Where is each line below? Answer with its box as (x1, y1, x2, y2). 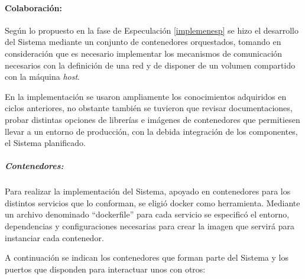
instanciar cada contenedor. (5, 231, 104, 244)
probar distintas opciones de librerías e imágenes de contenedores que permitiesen (5, 113, 300, 125)
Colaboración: (5, 1, 62, 14)
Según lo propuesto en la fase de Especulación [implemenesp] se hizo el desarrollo (5, 24, 298, 36)
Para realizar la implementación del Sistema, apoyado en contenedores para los (5, 185, 291, 197)
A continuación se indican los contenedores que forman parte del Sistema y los (5, 251, 288, 264)
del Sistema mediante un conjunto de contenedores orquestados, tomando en (5, 35, 281, 48)
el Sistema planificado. (5, 137, 86, 149)
